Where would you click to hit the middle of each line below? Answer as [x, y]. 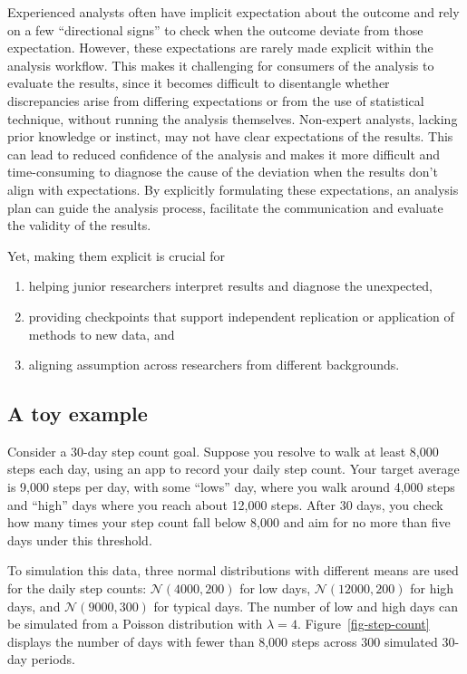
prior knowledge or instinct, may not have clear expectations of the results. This [230, 136]
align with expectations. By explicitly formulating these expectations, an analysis [233, 189]
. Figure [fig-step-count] [363, 624]
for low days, [275, 588]
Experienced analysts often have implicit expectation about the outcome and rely [233, 12]
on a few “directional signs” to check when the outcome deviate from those [215, 29]
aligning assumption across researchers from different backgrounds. [214, 365]
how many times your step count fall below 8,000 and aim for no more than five [229, 522]
